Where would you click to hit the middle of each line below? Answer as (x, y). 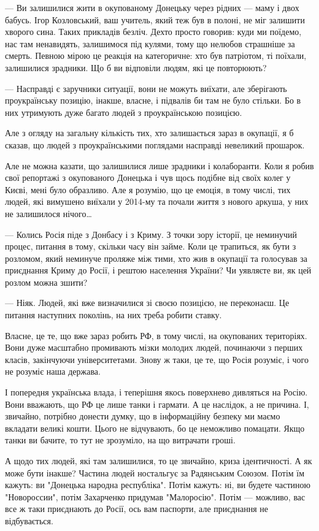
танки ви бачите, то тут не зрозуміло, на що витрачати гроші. (120, 440)
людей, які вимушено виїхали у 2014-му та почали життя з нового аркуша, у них (157, 201)
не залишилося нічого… (48, 213)
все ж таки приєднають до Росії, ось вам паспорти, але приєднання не (136, 509)
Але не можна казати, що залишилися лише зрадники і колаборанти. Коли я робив (159, 165)
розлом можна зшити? (46, 282)
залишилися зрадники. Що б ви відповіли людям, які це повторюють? (136, 67)
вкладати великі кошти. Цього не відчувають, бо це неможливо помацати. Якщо (155, 428)
